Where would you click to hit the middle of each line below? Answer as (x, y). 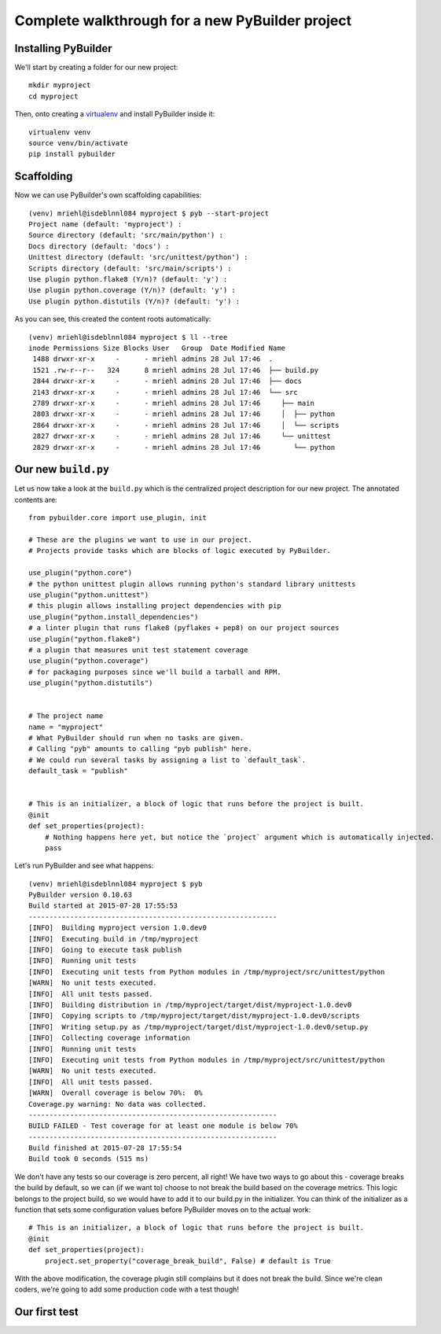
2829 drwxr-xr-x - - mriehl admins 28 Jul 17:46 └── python (184, 447)
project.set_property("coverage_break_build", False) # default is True (188, 1261)
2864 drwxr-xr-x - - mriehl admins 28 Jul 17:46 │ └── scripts (186, 425)
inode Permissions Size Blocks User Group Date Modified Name (157, 348)
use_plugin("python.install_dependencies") (114, 617)
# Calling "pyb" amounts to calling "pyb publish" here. (141, 749)
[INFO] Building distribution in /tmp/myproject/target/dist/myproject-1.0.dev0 (190, 1005)
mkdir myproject (60, 85)
